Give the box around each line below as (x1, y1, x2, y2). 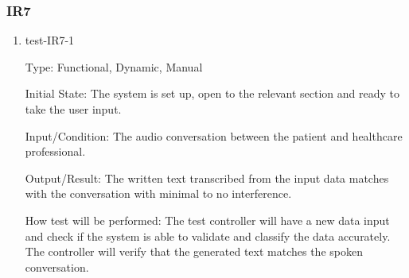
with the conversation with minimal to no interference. (25, 185, 292, 202)
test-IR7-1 (25, 32, 75, 48)
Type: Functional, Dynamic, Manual (25, 58, 203, 75)
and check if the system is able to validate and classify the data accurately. (25, 227, 391, 244)
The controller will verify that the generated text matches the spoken (25, 243, 363, 260)
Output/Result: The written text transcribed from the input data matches (25, 169, 389, 186)
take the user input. (25, 101, 122, 117)
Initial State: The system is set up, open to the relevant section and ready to (25, 85, 399, 102)
